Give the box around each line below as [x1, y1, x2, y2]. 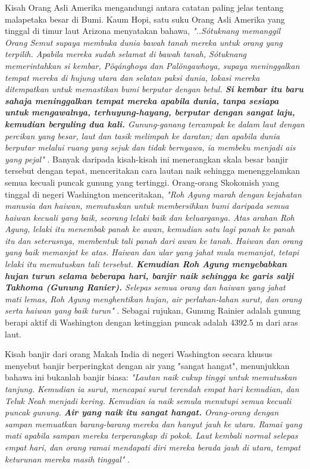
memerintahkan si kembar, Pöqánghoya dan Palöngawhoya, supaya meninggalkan [5, 59, 300, 71]
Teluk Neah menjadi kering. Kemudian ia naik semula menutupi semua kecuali [5, 394, 292, 407]
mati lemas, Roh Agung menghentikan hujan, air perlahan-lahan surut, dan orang [5, 292, 302, 305]
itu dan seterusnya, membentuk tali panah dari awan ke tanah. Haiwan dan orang [5, 234, 303, 246]
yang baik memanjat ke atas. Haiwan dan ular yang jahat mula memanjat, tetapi [5, 246, 299, 258]
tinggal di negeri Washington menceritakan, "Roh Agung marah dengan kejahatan [5, 187, 302, 200]
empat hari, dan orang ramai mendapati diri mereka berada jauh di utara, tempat [5, 440, 300, 453]
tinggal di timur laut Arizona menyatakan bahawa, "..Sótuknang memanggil [5, 24, 281, 37]
